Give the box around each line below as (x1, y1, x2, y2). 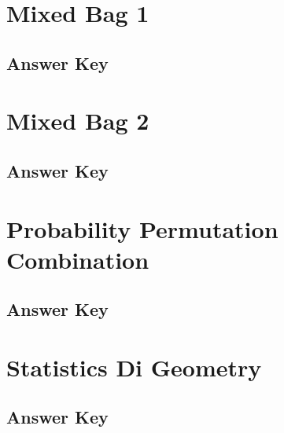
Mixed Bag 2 (6, 105, 149, 137)
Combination (6, 243, 149, 275)
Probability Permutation (6, 212, 278, 244)
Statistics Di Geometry (6, 350, 262, 383)
